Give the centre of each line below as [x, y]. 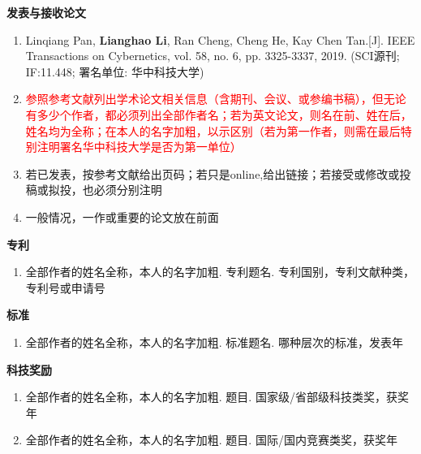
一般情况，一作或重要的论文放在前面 [122, 216]
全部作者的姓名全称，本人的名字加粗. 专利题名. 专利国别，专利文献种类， [220, 272]
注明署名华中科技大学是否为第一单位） [139, 147]
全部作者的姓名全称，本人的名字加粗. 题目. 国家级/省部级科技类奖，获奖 [217, 397]
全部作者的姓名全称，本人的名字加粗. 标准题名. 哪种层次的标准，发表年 [214, 342]
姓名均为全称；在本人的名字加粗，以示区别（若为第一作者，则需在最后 [213, 130]
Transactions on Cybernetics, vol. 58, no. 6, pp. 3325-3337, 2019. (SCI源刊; [213, 56]
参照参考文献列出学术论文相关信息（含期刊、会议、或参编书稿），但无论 [216, 99]
